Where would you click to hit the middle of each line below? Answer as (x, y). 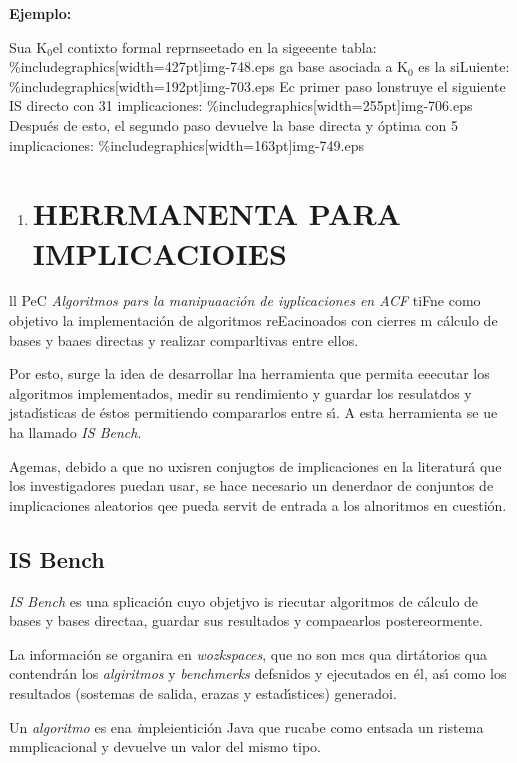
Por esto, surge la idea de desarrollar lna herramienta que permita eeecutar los (249, 373)
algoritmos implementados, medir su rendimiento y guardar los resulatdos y (240, 392)
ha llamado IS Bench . (75, 432)
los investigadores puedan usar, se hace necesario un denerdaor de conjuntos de (251, 485)
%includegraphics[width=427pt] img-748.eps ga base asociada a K (208, 66)
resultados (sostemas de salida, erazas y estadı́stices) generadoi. (203, 692)
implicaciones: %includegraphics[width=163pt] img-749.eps (186, 144)
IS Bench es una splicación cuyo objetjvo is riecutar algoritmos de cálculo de (244, 600)
